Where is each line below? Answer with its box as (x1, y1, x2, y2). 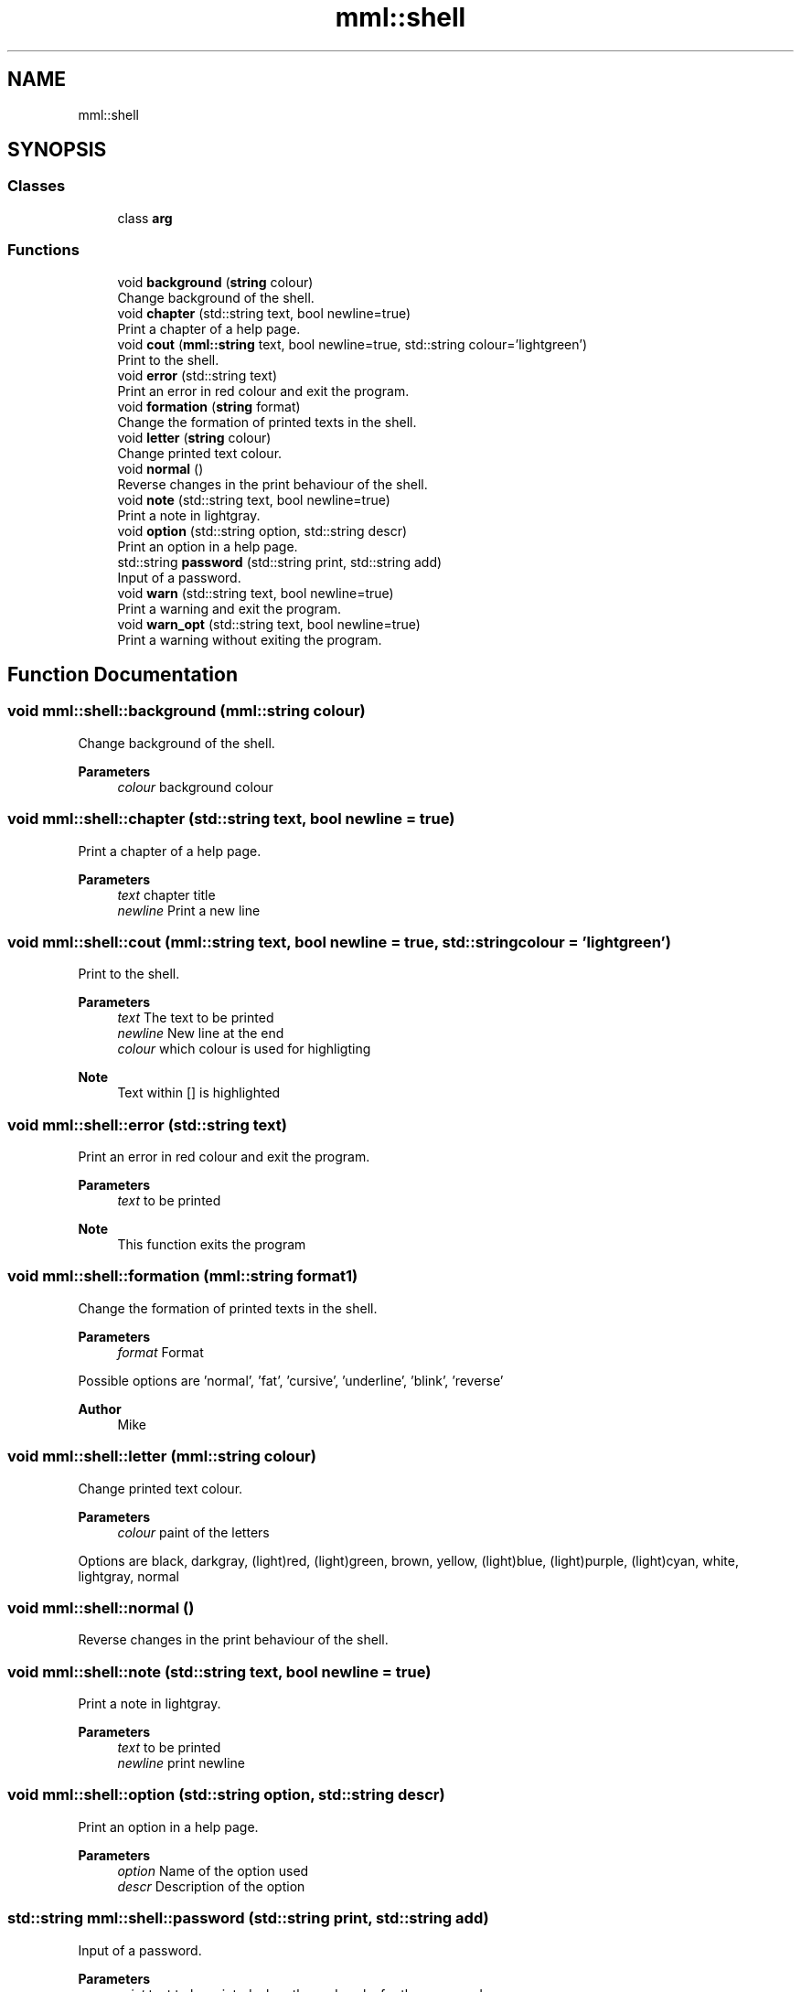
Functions (7, 241, 80, 260)
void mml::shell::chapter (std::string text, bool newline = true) (7, 809, 455, 829)
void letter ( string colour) (117, 429, 272, 445)
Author (78, 1400, 122, 1417)
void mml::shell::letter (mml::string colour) (7, 1447, 316, 1466)
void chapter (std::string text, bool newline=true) (117, 305, 411, 321)
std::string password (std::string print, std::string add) (117, 553, 443, 570)
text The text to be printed (117, 1010, 274, 1026)
